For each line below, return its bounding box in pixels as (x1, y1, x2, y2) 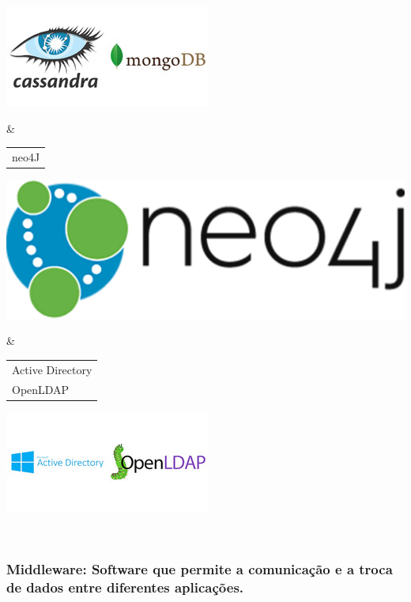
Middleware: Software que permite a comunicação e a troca (6, 558, 393, 578)
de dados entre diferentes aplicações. (6, 577, 244, 596)
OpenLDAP (12, 381, 70, 397)
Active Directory (12, 361, 92, 377)
